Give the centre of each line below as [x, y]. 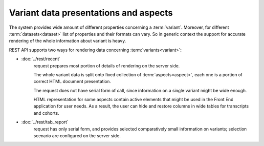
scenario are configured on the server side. [77, 136]
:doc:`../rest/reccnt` [41, 59]
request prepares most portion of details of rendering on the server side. [107, 65]
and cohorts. [46, 113]
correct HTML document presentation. [72, 82]
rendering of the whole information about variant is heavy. [67, 41]
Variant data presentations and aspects [91, 13]
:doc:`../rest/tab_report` [45, 122]
